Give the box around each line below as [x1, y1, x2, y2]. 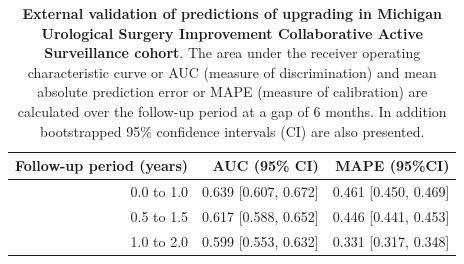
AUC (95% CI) [212, 155, 319, 176]
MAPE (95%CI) [335, 155, 450, 176]
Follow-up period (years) [15, 155, 189, 176]
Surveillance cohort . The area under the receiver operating [44, 42, 421, 63]
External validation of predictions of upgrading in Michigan [22, 3, 442, 23]
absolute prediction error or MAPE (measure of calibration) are [37, 81, 428, 102]
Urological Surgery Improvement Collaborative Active [41, 22, 423, 43]
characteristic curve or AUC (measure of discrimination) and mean [27, 61, 437, 82]
